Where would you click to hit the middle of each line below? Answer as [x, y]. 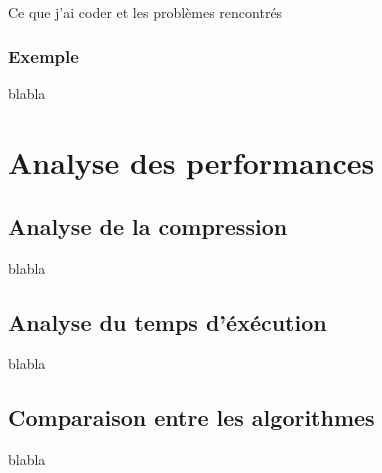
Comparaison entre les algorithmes [191, 417]
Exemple [43, 56]
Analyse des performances [191, 162]
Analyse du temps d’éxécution [167, 321]
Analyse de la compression [148, 225]
